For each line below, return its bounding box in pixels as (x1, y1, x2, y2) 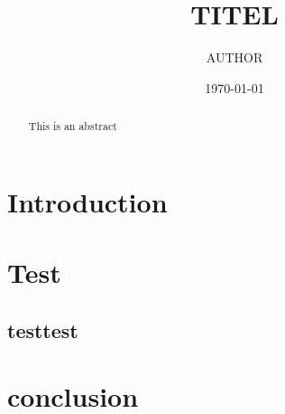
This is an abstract (28, 118, 117, 134)
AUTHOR (206, 48, 263, 67)
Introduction (7, 183, 168, 220)
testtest (7, 315, 78, 343)
